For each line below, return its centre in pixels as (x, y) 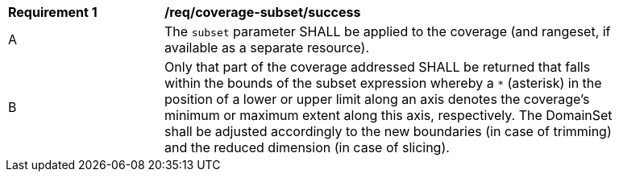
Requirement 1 (53, 12)
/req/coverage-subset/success (263, 12)
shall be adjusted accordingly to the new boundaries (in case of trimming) (388, 131)
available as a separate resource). (267, 48)
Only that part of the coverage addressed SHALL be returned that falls (378, 67)
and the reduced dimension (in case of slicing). (307, 147)
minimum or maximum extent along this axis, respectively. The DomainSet (388, 115)
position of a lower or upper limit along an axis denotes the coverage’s (377, 99)
